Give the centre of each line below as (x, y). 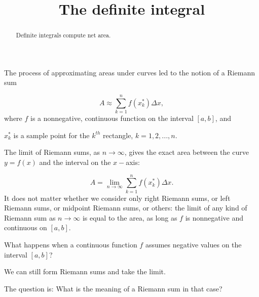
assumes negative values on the (193, 245)
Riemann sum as (30, 217)
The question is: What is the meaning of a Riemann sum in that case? (113, 288)
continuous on (26, 227)
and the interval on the (75, 162)
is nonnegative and (214, 217)
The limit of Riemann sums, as (52, 152)
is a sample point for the (51, 135)
